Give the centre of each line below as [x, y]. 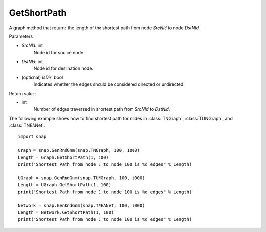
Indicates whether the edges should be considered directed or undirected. [109, 84]
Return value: [23, 93]
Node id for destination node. [64, 68]
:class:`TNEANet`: [27, 125]
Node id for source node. [59, 52]
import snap [32, 136]
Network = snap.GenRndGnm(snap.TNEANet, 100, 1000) [82, 205]
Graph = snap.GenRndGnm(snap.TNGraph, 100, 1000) [79, 150]
